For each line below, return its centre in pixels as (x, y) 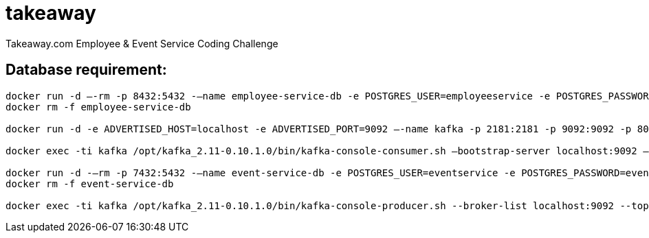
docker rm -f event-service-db (90, 183)
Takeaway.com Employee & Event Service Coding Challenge (142, 43)
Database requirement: (86, 70)
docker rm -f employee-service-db (98, 107)
